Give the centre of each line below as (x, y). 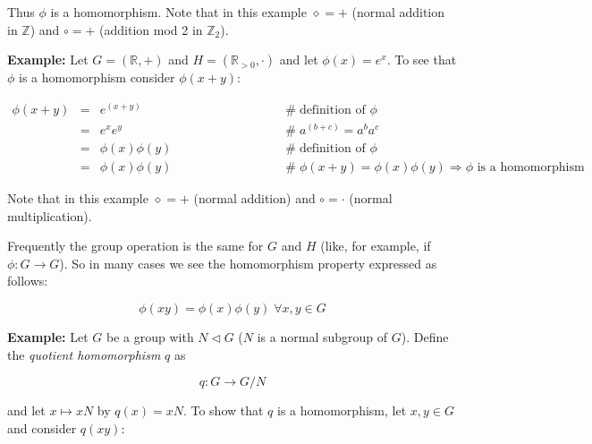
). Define (425, 336)
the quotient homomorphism (84, 354)
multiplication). (50, 215)
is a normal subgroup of (322, 336)
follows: (28, 281)
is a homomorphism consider (97, 77)
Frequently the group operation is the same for (135, 246)
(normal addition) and (254, 197)
